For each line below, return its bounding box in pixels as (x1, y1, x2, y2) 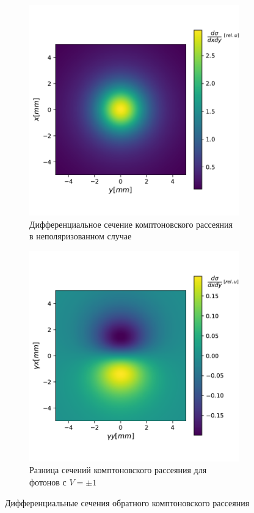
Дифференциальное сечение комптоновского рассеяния (29, 217, 233, 230)
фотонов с (29, 475, 67, 488)
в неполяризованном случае (29, 230, 132, 242)
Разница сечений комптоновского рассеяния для (29, 463, 207, 476)
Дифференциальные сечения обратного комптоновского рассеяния (5, 496, 250, 509)
